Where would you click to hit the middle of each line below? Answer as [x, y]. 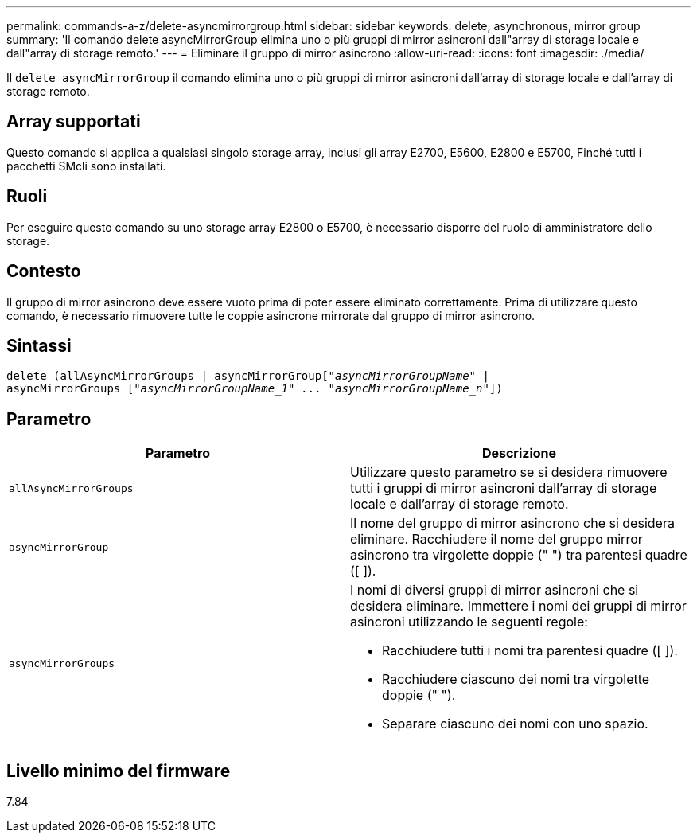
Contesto [44, 271]
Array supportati [74, 122]
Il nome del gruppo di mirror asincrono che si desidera [512, 523]
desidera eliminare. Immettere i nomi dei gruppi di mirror [518, 606]
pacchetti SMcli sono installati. [86, 166]
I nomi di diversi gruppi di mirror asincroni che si [495, 590]
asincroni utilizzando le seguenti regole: [469, 622]
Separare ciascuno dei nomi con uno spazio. [515, 724]
